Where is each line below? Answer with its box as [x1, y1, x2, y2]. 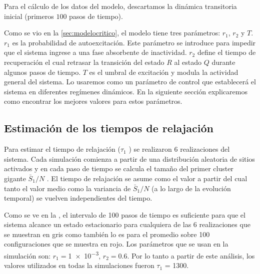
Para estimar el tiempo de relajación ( [4, 144, 120, 154]
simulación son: [4, 250, 51, 261]
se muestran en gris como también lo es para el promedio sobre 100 [4, 229, 210, 239]
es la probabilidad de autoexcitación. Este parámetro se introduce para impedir [12, 37, 256, 47]
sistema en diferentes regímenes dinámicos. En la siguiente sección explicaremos [4, 86, 247, 96]
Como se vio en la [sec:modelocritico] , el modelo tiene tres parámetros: [4, 27, 220, 38]
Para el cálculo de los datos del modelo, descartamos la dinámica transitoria [4, 1, 237, 11]
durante [211, 56, 235, 67]
